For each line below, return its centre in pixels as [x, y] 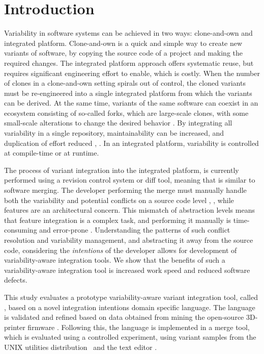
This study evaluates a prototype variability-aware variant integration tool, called [131, 297]
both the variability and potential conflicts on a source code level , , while [119, 200]
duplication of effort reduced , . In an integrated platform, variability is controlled [131, 143]
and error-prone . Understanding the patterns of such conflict [135, 230]
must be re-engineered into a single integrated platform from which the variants [128, 93]
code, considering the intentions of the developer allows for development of [121, 250]
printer [15, 327]
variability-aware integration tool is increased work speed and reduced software [127, 270]
